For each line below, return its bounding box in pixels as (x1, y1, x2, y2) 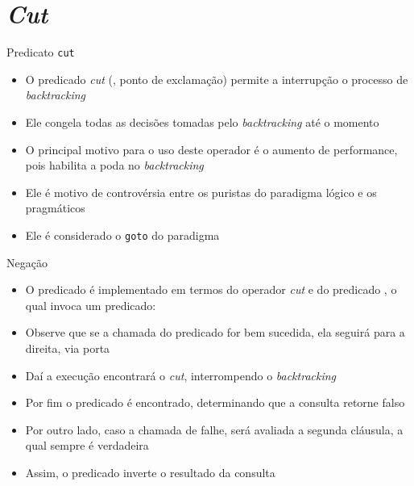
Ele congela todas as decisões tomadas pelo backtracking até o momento (25, 113, 379, 130)
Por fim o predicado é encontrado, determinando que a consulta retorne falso (25, 394, 405, 411)
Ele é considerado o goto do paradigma (25, 226, 220, 243)
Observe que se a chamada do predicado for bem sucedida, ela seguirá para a (25, 324, 405, 341)
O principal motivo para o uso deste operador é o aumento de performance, (25, 140, 398, 157)
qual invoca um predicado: (25, 296, 156, 313)
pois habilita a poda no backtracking (25, 157, 204, 174)
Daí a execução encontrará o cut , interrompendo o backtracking (25, 367, 337, 383)
